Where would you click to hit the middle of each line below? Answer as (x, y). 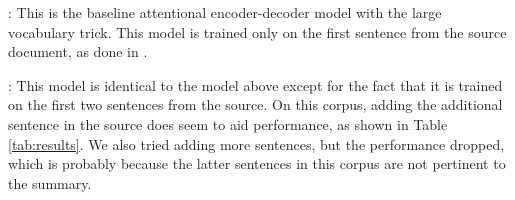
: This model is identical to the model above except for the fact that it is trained (255, 84)
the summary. (50, 182)
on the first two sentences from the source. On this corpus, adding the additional (255, 104)
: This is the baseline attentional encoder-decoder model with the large (225, 12)
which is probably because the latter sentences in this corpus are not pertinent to (257, 163)
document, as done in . (78, 51)
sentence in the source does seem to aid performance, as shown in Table (228, 123)
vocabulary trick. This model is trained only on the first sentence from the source (257, 31)
